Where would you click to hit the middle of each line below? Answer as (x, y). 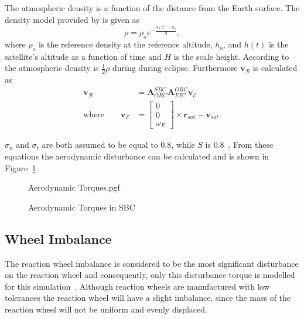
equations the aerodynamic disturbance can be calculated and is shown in (137, 156)
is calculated (275, 68)
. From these (251, 145)
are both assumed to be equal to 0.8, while (118, 145)
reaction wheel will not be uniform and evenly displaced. (106, 309)
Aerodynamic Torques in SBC (82, 207)
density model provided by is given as (72, 19)
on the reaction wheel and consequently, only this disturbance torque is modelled (150, 275)
